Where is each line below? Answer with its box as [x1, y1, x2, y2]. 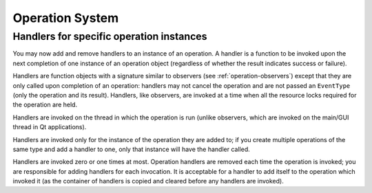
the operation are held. [12, 100, 78, 109]
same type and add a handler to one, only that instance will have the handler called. [12, 145, 251, 153]
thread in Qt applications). [12, 123, 87, 131]
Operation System [12, 10, 119, 25]
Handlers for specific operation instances [12, 30, 207, 43]
